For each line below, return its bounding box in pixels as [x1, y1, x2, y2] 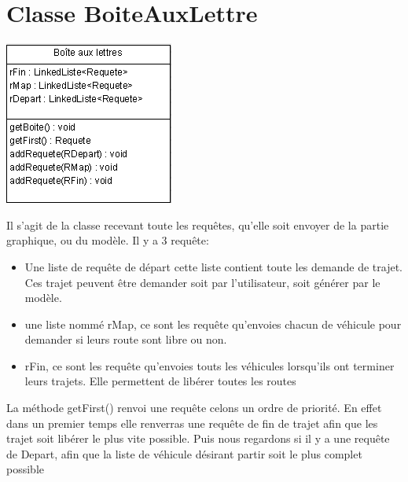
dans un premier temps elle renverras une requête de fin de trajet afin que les [6, 414, 378, 431]
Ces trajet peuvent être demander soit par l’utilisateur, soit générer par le [24, 274, 380, 290]
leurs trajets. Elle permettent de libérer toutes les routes [24, 373, 296, 389]
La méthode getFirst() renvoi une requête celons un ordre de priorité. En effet [6, 399, 382, 416]
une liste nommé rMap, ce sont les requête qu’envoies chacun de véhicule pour [24, 315, 402, 332]
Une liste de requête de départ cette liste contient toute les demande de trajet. [24, 258, 402, 274]
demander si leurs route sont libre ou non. [24, 331, 227, 348]
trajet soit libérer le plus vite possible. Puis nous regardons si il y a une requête [6, 430, 390, 447]
